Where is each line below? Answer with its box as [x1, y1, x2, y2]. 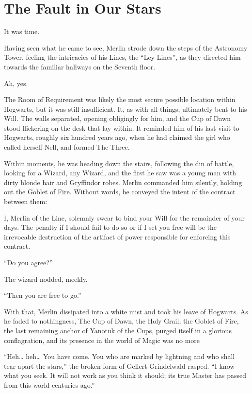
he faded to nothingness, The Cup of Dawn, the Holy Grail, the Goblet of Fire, [4, 316, 239, 326]
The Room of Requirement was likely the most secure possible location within [4, 94, 236, 104]
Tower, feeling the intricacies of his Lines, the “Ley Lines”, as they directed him [4, 52, 241, 62]
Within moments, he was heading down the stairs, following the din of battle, [4, 158, 234, 168]
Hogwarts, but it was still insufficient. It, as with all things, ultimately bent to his [4, 103, 247, 114]
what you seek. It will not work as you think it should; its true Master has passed [4, 370, 247, 380]
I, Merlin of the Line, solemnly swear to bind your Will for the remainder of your [4, 212, 245, 222]
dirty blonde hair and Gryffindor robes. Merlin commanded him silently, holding [4, 177, 242, 187]
